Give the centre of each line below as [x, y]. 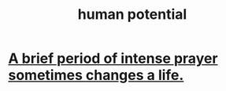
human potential [132, 15]
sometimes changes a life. [96, 75]
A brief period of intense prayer [113, 58]
